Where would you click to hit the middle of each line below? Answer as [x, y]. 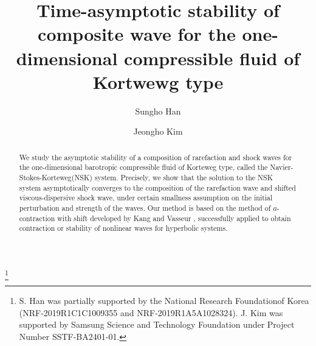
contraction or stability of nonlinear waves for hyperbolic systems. [123, 228]
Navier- [282, 167]
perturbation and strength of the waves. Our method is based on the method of [145, 207]
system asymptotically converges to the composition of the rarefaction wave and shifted [157, 187]
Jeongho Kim [158, 131]
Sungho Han [158, 111]
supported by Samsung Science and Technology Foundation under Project [157, 324]
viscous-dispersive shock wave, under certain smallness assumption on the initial [146, 198]
